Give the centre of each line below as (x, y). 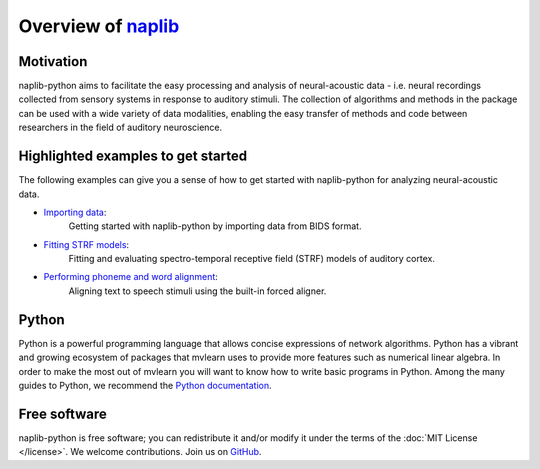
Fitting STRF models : (86, 244)
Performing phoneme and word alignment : (131, 277)
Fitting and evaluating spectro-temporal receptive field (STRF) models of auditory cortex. (251, 259)
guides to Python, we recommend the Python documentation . (145, 385)
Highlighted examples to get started (133, 156)
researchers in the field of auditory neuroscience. (120, 127)
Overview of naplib (99, 26)
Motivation (53, 61)
